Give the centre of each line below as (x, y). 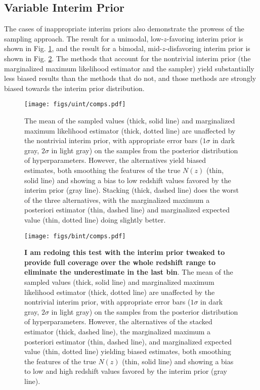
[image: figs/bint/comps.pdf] (75, 236)
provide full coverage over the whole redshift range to (120, 262)
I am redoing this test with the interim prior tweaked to (125, 252)
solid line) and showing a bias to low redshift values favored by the (128, 180)
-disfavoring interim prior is (208, 48)
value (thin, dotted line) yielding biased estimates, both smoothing (128, 351)
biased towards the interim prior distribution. (74, 88)
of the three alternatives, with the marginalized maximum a (117, 200)
